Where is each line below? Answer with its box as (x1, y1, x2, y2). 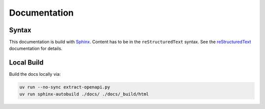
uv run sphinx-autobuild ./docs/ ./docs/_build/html (19, 91, 149, 97)
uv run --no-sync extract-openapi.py (19, 85, 110, 90)
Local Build (9, 59, 44, 67)
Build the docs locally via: (9, 71, 61, 77)
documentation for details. (9, 45, 62, 51)
